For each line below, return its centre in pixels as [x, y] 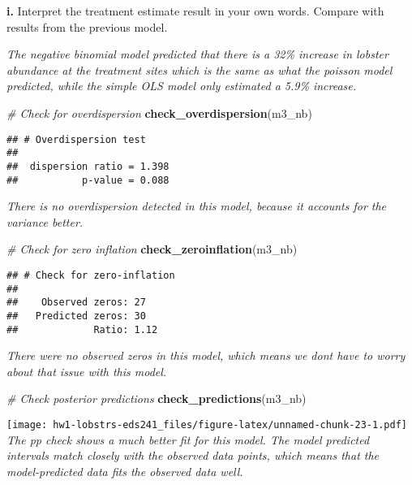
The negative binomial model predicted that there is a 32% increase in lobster [197, 54]
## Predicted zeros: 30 [76, 316]
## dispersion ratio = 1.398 [88, 166]
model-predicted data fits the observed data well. [125, 471]
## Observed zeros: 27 [76, 303]
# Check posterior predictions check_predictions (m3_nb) [157, 398]
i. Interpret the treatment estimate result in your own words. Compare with [195, 11]
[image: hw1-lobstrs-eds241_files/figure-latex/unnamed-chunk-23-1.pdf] [207, 425]
